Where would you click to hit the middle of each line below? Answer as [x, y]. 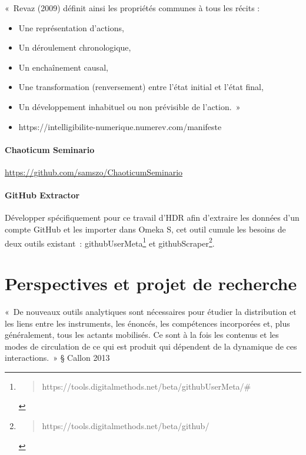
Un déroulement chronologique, [75, 47]
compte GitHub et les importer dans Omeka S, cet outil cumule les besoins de [145, 229]
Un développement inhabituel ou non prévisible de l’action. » [129, 106]
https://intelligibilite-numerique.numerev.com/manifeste [120, 126]
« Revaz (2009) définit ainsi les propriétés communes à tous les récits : [132, 8]
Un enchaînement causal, [63, 67]
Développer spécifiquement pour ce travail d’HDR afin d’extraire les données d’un [152, 217]
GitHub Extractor [42, 195]
